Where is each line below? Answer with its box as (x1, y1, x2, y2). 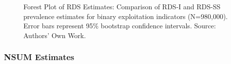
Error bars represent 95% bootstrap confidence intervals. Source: (23, 21, 216, 31)
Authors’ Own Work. (23, 30, 86, 40)
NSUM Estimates (4, 51, 75, 63)
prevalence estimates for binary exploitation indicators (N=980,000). (23, 11, 228, 21)
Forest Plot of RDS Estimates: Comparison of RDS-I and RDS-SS (23, 1, 221, 11)
